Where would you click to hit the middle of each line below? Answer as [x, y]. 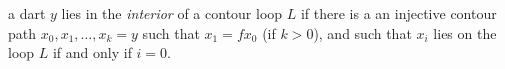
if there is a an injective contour [398, 13]
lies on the [465, 32]
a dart [27, 13]
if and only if [92, 52]
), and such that [362, 32]
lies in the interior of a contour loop [172, 13]
